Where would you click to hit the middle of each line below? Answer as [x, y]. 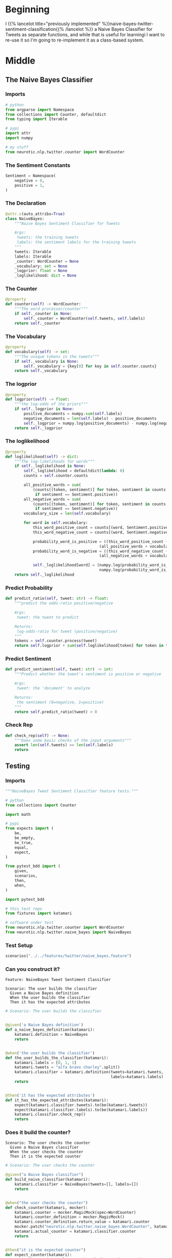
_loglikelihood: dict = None [46, 276]
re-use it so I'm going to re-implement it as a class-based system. [75, 40]
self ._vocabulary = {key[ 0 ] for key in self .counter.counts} [90, 366]
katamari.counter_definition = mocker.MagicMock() [70, 1217]
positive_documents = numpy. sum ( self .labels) [73, 414]
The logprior [21, 384]
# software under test [29, 923]
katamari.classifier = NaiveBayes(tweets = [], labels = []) [77, 1184]
